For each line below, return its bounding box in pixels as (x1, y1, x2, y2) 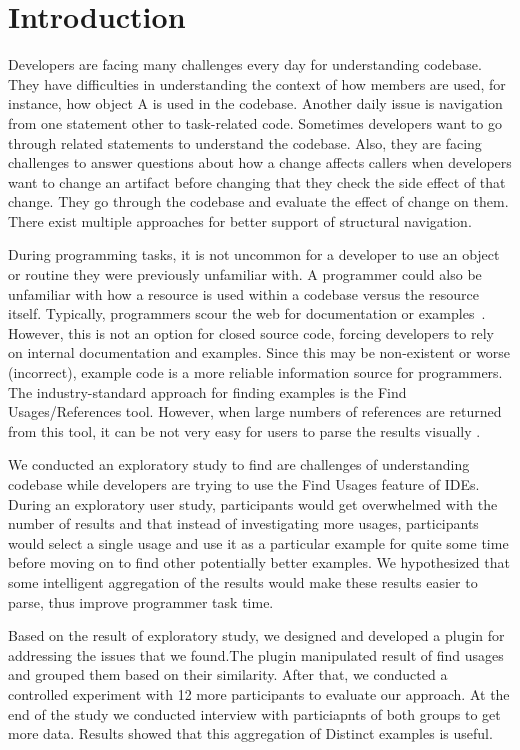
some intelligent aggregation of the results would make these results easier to (8, 571, 478, 592)
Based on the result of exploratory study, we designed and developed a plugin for (8, 625, 505, 646)
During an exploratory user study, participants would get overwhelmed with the (8, 493, 498, 514)
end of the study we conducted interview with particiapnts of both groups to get (8, 703, 501, 724)
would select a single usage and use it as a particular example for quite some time (8, 532, 509, 553)
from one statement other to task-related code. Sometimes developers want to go (8, 112, 502, 133)
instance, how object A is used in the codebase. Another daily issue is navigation (8, 93, 503, 114)
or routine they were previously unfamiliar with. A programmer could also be (8, 264, 482, 285)
